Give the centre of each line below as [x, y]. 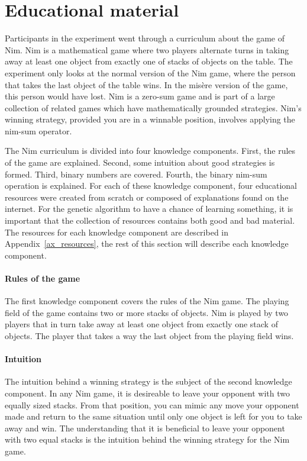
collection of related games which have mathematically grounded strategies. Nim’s [153, 107]
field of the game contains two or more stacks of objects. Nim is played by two [147, 312]
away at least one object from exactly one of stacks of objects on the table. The [149, 61]
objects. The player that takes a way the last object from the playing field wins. [149, 335]
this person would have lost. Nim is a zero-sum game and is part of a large [140, 96]
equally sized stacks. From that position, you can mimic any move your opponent [152, 404]
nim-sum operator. [38, 130]
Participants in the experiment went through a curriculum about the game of [145, 38]
